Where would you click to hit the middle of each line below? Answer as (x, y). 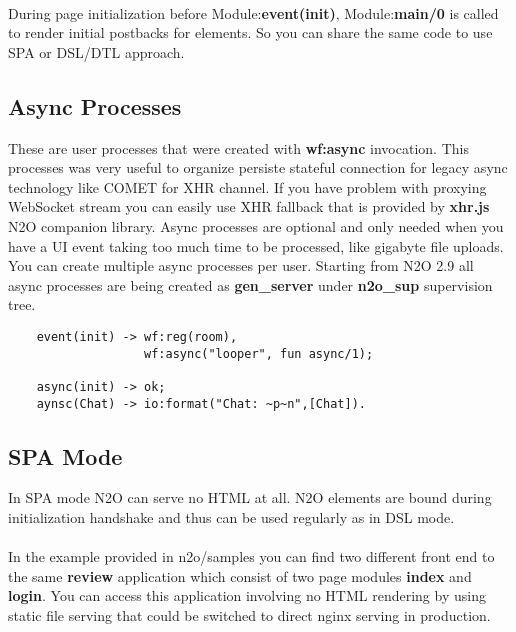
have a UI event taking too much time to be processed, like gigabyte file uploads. (256, 245)
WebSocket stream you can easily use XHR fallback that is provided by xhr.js (249, 206)
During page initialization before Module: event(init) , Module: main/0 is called (253, 12)
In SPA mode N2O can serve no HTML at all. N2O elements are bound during (250, 497)
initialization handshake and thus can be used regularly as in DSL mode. (231, 517)
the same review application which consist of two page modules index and (240, 575)
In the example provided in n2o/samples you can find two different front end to (251, 556)
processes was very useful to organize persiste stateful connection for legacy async (258, 167)
